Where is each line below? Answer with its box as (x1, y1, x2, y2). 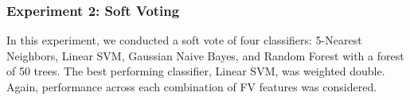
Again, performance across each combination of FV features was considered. (6, 79, 377, 94)
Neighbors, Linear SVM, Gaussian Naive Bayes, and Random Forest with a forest (6, 47, 404, 63)
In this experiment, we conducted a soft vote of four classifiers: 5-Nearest (6, 32, 362, 48)
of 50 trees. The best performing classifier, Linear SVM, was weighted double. (6, 63, 385, 79)
